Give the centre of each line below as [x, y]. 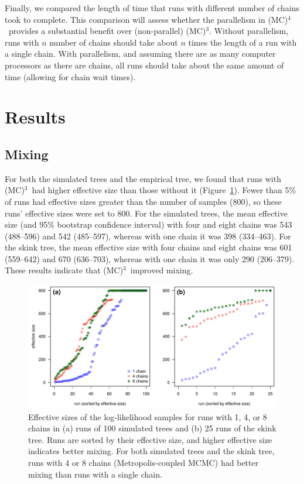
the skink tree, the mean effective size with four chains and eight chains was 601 [148, 247]
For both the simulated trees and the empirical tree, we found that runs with [143, 178]
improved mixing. [162, 270]
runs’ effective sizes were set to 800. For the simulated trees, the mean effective [146, 213]
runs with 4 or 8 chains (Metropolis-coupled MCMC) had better [144, 463]
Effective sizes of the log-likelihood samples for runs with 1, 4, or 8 [148, 416]
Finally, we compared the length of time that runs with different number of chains [152, 8]
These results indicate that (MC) [64, 270]
